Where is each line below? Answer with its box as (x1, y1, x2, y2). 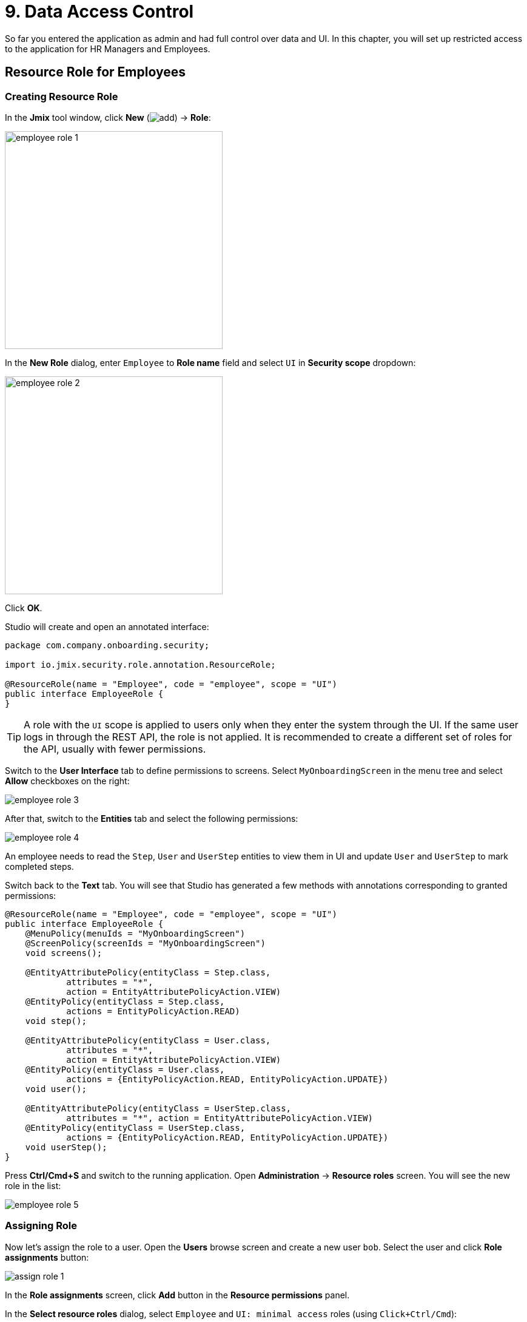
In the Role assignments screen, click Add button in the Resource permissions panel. (5, 1289, 350, 1300)
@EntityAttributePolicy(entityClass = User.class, (25, 1035, 271, 1045)
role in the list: (5, 1180, 61, 1191)
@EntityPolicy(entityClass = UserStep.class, (25, 1122, 246, 1133)
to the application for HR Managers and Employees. (5, 43, 210, 54)
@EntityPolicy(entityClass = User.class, (25, 1064, 225, 1074)
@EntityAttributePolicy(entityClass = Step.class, (25, 967, 271, 977)
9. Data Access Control (5, 1, 194, 22)
